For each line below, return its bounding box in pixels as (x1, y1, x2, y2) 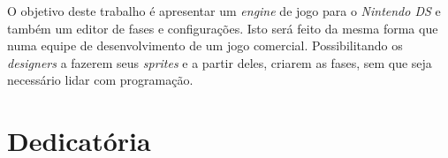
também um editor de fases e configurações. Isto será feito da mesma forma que (7, 19, 438, 37)
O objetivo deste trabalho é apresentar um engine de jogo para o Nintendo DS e (7, 2, 441, 19)
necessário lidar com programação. (7, 71, 194, 89)
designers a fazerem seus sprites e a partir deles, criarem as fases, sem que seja (7, 53, 432, 71)
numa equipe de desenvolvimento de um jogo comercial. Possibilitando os (7, 36, 403, 55)
